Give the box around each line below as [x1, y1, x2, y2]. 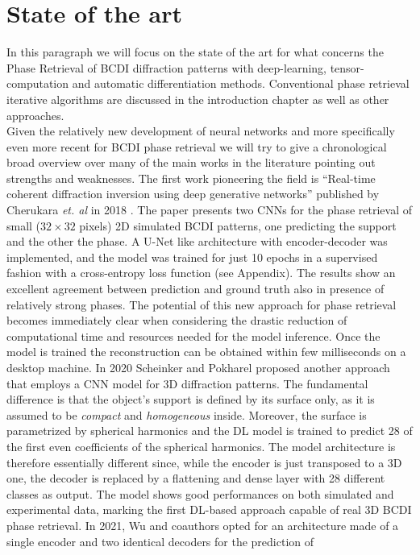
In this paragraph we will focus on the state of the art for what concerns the [6, 43, 384, 60]
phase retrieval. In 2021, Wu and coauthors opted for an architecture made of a [6, 516, 399, 533]
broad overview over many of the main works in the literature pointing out [6, 154, 376, 171]
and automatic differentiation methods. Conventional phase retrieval [72, 75, 410, 92]
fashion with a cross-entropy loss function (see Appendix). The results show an [6, 264, 396, 281]
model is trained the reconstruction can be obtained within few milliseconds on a [6, 343, 406, 360]
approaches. [6, 106, 64, 123]
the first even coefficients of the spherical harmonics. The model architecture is [6, 437, 396, 454]
